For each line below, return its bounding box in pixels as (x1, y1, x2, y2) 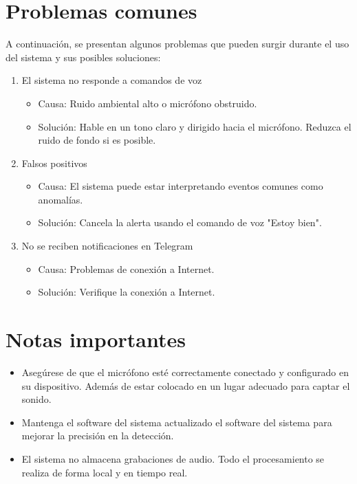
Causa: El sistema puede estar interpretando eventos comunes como (38, 179, 323, 193)
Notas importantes (6, 325, 186, 353)
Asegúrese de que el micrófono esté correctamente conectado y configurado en (21, 364, 349, 379)
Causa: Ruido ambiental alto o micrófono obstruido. (38, 96, 257, 110)
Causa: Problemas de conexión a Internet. (38, 261, 215, 276)
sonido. (21, 392, 52, 406)
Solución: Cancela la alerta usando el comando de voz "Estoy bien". (38, 215, 322, 230)
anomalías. (38, 192, 83, 206)
